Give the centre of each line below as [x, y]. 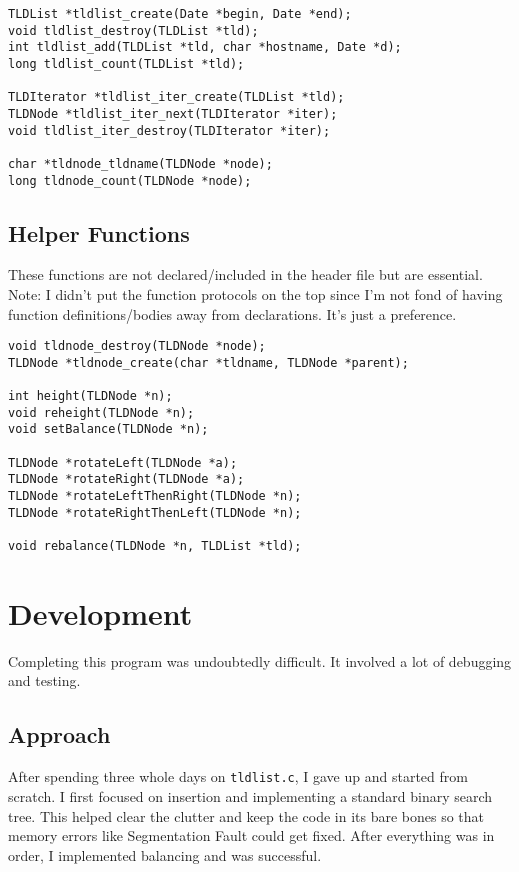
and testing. [44, 680]
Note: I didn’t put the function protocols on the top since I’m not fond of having [255, 294]
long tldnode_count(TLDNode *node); [130, 180]
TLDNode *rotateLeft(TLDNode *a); [123, 462]
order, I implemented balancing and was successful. [165, 854]
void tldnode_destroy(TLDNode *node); [137, 346]
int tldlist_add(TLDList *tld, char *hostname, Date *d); [205, 47]
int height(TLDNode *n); [90, 396]
